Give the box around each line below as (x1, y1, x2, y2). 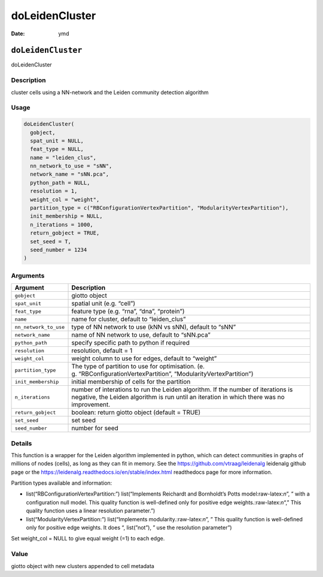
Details (11, 439, 32, 448)
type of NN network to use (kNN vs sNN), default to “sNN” (71, 323, 236, 331)
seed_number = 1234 (30, 246, 87, 253)
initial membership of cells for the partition (71, 377, 191, 386)
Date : (11, 30, 25, 37)
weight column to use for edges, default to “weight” (71, 354, 217, 362)
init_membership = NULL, (30, 213, 103, 220)
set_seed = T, (30, 238, 72, 245)
